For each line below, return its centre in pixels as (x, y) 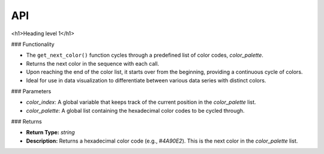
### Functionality (33, 44)
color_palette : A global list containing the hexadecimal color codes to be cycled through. (135, 110)
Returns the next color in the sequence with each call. (93, 63)
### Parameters (31, 91)
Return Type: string (50, 133)
